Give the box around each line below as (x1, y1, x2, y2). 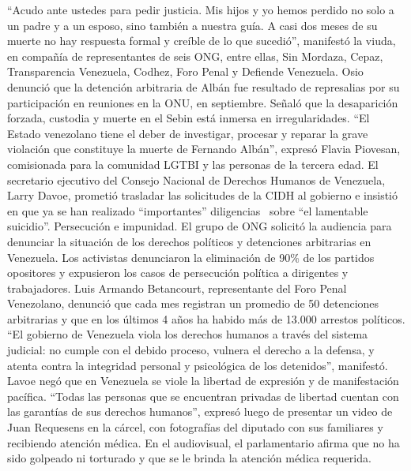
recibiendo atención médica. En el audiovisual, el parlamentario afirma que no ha (7, 434, 400, 450)
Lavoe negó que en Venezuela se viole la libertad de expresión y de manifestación (7, 372, 399, 389)
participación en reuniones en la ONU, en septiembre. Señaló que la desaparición (7, 94, 398, 110)
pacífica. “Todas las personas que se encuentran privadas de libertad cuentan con (7, 387, 399, 404)
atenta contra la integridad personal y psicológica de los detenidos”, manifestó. (7, 357, 388, 373)
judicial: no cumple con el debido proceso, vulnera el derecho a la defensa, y (7, 342, 375, 358)
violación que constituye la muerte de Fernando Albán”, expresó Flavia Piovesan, (7, 140, 401, 157)
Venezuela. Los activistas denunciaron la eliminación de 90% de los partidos (7, 249, 375, 265)
